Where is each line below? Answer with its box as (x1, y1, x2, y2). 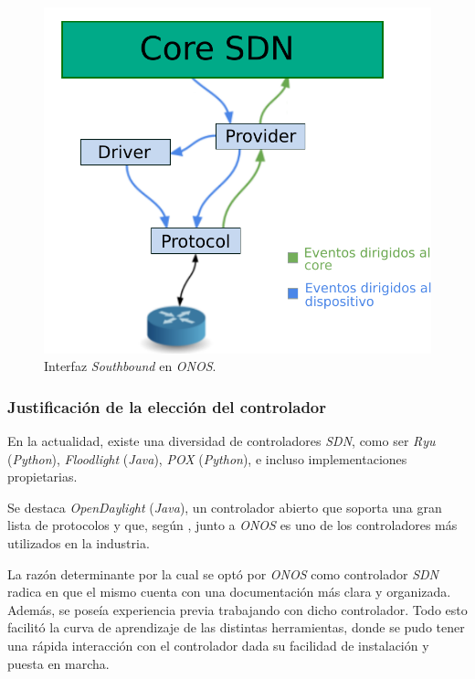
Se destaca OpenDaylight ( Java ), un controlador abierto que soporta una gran (7, 497, 442, 516)
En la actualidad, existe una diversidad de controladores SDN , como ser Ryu (7, 431, 436, 451)
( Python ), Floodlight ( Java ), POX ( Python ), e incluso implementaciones (7, 449, 407, 468)
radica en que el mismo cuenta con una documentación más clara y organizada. (7, 582, 451, 601)
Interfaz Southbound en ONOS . (44, 356, 216, 376)
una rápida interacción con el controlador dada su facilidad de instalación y (7, 635, 429, 654)
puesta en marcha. (7, 653, 110, 673)
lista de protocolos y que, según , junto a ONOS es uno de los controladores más (7, 515, 458, 535)
